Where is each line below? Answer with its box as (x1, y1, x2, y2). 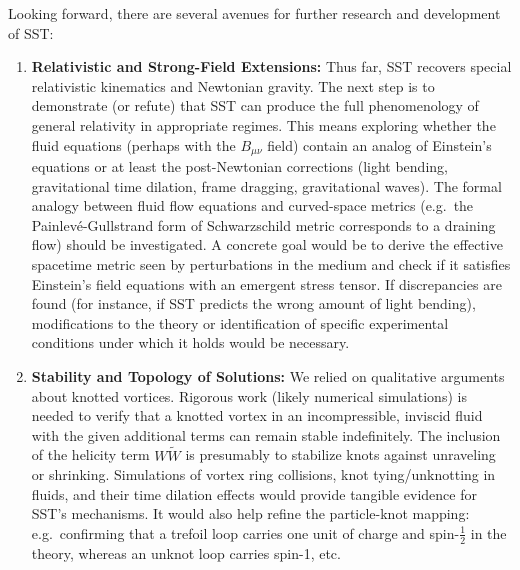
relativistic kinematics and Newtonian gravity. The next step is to (31, 75, 435, 96)
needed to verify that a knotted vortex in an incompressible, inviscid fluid (31, 405, 483, 426)
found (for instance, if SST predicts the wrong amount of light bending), (31, 293, 476, 314)
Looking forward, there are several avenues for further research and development (8, 3, 501, 23)
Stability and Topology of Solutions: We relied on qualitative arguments (31, 365, 505, 386)
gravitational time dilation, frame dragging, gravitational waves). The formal (31, 175, 502, 196)
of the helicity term (31, 444, 150, 465)
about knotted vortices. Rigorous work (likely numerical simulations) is (31, 385, 467, 406)
